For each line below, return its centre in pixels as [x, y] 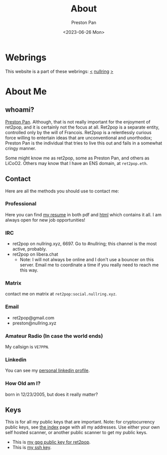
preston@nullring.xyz [34, 323]
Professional [21, 204]
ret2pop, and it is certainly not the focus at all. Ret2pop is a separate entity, [82, 127]
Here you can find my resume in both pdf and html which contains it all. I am [83, 214]
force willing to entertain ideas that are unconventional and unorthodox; [79, 138]
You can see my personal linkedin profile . [47, 371]
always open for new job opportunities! [45, 220]
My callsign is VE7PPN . [27, 346]
